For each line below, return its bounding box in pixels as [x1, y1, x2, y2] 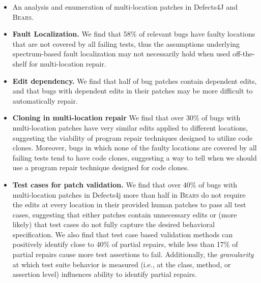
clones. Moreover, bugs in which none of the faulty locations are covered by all [12, 142, 257, 153]
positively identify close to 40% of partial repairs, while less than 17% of [12, 239, 238, 249]
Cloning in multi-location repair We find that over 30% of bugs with [12, 112, 241, 123]
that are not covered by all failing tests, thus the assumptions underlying [12, 38, 240, 49]
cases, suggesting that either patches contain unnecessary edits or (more [12, 209, 237, 219]
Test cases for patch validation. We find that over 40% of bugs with [12, 179, 238, 190]
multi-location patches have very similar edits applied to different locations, [12, 122, 248, 133]
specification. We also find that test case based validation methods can [12, 229, 233, 239]
